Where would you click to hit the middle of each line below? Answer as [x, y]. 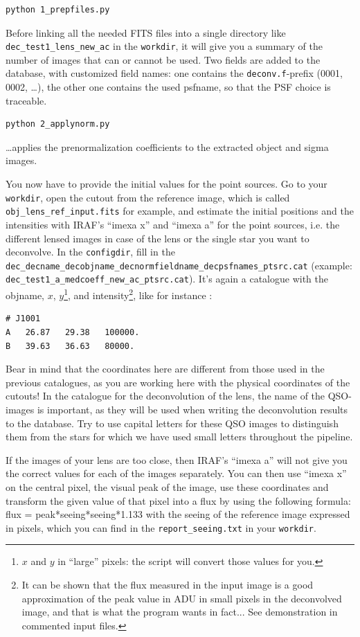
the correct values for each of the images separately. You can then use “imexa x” [176, 473]
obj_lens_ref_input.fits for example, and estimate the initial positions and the [180, 211]
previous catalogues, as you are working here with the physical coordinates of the [178, 382]
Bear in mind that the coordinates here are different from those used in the [165, 369]
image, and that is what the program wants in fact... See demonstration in [180, 612]
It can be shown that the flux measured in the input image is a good [168, 584]
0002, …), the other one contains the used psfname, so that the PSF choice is [168, 87]
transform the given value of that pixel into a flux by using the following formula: [178, 500]
